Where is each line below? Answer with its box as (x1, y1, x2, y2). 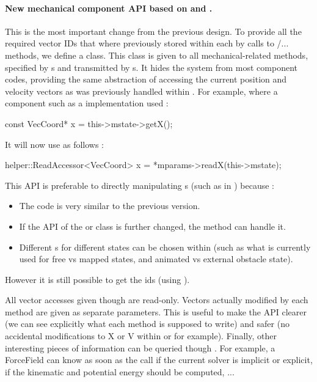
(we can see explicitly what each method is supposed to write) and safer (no (5, 317, 290, 330)
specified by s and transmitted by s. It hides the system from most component (5, 61, 297, 73)
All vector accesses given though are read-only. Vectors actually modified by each (5, 293, 308, 306)
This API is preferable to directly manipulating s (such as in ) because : (5, 178, 274, 191)
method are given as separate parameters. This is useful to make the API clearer (5, 305, 307, 318)
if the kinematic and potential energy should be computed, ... (5, 365, 235, 378)
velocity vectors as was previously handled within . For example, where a (5, 84, 278, 97)
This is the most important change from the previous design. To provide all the (5, 24, 302, 37)
